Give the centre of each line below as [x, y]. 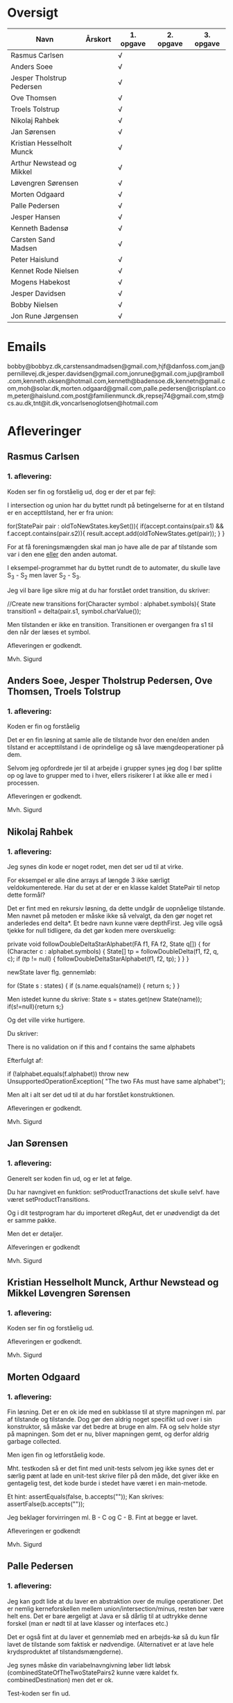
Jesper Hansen [35, 217]
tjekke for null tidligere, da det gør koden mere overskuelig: [92, 930]
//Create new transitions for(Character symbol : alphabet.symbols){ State [112, 603]
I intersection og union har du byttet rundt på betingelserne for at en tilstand [116, 505]
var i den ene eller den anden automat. [62, 554]
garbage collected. [34, 1441]
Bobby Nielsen [34, 304]
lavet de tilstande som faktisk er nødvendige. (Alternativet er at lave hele [111, 1644]
